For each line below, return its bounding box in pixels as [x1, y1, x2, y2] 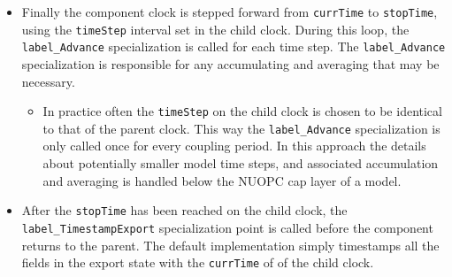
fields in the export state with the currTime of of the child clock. [21, 253, 374, 272]
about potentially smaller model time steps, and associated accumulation [42, 154, 439, 173]
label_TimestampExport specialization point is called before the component [21, 218, 433, 236]
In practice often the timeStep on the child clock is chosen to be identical [42, 102, 442, 120]
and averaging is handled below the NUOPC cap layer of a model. [42, 171, 402, 189]
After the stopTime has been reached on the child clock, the [21, 201, 348, 219]
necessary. [21, 72, 75, 90]
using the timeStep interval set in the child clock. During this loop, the [21, 19, 410, 38]
